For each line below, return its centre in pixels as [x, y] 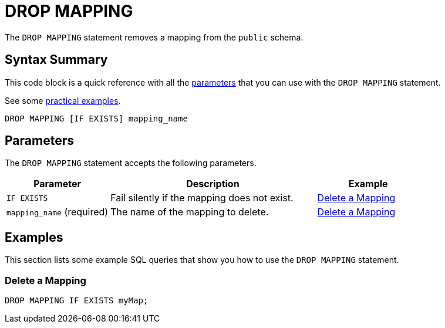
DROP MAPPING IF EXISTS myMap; [77, 301]
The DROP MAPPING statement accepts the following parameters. [131, 163]
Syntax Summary [56, 60]
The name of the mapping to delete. [190, 212]
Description [213, 184]
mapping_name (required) [58, 212]
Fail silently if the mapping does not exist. [202, 198]
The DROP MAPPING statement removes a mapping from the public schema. [154, 37]
